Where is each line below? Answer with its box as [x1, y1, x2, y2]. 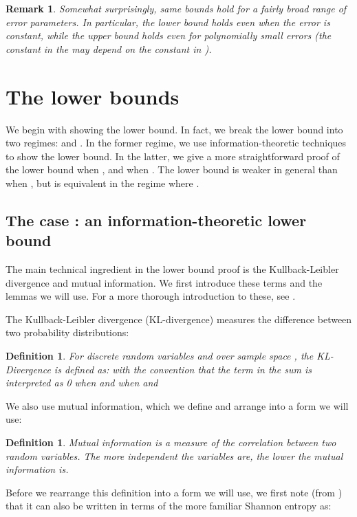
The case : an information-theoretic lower [6, 209, 307, 230]
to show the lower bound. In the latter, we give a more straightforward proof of [6, 148, 340, 163]
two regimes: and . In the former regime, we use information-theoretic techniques [6, 135, 347, 150]
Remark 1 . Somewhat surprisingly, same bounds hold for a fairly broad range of [6, 1, 347, 15]
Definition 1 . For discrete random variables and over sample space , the [6, 349, 314, 363]
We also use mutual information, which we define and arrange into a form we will [6, 398, 349, 412]
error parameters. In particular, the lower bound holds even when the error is [6, 14, 330, 29]
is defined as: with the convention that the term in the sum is [54, 362, 312, 376]
